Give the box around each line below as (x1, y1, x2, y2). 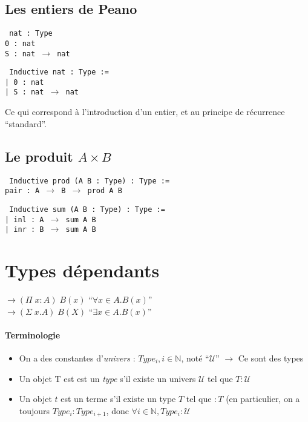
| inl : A (5, 215, 44, 224)
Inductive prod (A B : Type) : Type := (9, 176, 170, 185)
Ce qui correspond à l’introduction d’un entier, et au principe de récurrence (5, 105, 285, 118)
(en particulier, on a (226, 392, 300, 405)
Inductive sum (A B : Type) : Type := (9, 205, 165, 214)
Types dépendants (5, 258, 160, 282)
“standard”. (5, 117, 47, 130)
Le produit (5, 147, 73, 165)
